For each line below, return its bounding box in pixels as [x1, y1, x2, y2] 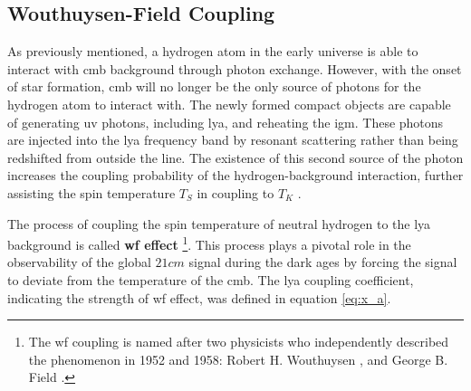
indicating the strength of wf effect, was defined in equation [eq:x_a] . [7, 288, 391, 307]
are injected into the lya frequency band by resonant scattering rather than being [7, 130, 458, 149]
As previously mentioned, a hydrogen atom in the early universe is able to [7, 42, 418, 61]
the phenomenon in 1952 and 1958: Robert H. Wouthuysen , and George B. [28, 349, 448, 368]
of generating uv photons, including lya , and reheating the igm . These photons [7, 112, 444, 131]
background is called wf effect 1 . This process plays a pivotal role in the [7, 233, 411, 253]
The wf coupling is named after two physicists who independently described [28, 332, 449, 351]
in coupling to [197, 183, 274, 202]
